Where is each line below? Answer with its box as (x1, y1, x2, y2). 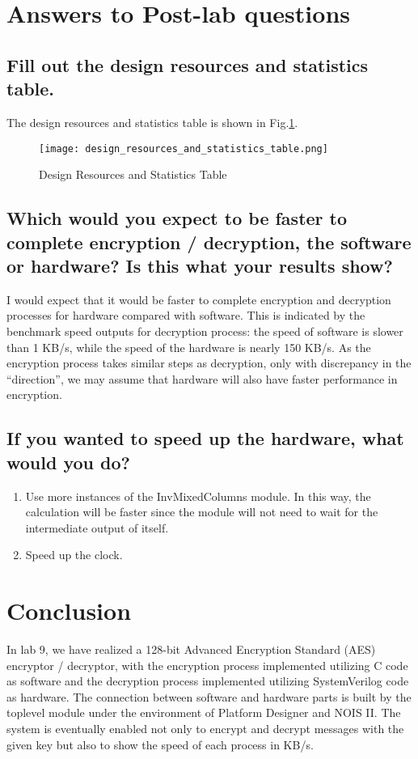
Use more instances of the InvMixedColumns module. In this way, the (25, 487, 371, 504)
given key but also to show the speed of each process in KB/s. (6, 736, 314, 753)
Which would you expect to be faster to (6, 206, 348, 231)
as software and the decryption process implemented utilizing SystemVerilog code (6, 672, 409, 689)
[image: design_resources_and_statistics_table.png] (39, 142, 328, 155)
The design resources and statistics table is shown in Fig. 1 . (6, 113, 298, 130)
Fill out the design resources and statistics (6, 52, 369, 77)
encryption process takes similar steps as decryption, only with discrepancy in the (6, 354, 412, 371)
